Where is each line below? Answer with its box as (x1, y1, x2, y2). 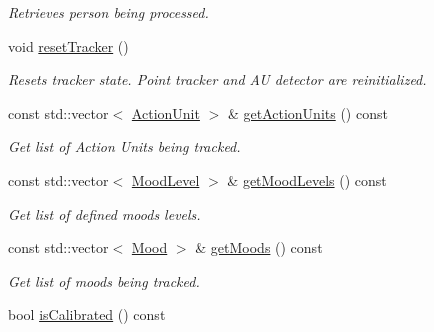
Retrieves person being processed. (8, 2, 209, 22)
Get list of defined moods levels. (8, 203, 201, 224)
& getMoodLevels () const (227, 169, 387, 190)
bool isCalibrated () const (8, 304, 166, 325)
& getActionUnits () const (227, 102, 388, 123)
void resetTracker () (8, 35, 129, 56)
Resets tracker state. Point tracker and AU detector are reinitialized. (8, 69, 427, 90)
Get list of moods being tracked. (8, 270, 200, 291)
